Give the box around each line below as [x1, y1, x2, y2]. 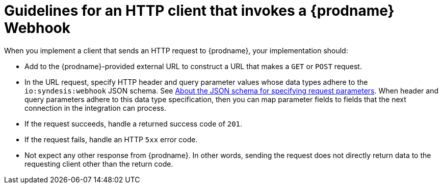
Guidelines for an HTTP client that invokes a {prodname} [4, 2, 395, 19]
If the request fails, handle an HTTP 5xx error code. [24, 135, 198, 144]
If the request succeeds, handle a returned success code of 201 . [24, 119, 243, 128]
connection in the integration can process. [24, 103, 166, 112]
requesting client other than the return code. [24, 159, 173, 168]
